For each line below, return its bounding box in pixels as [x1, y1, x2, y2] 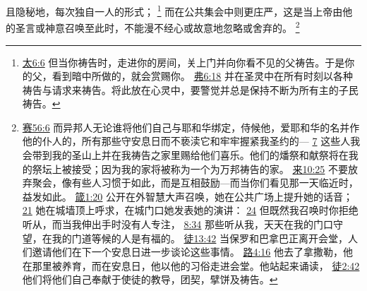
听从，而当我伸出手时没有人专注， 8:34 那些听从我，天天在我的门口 [22, 217, 334, 232]
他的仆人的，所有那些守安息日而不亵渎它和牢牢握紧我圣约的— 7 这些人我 [22, 133, 361, 148]
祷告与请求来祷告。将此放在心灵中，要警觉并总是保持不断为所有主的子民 [22, 82, 359, 97]
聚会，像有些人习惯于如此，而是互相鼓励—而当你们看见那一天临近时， [32, 175, 359, 190]
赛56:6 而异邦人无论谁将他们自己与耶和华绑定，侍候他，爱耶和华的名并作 [22, 119, 360, 134]
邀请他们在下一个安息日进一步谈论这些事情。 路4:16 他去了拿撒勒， [32, 244, 344, 259]
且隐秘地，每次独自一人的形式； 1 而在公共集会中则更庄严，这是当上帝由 [6, 2, 343, 18]
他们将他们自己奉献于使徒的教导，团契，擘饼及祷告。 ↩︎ [22, 272, 278, 287]
